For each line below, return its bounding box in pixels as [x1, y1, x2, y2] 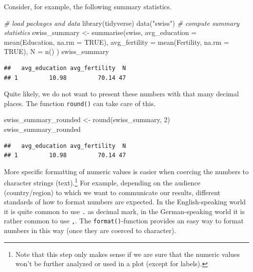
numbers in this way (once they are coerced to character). [4, 225, 176, 236]
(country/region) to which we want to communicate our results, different [4, 187, 220, 197]
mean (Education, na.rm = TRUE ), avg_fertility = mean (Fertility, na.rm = [4, 36, 229, 47]
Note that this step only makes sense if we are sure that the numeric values [15, 249, 240, 259]
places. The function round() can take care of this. [4, 98, 156, 108]
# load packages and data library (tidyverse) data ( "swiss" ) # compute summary [4, 18, 239, 28]
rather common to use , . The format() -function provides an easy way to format [4, 216, 244, 226]
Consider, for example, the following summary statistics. [4, 1, 172, 11]
